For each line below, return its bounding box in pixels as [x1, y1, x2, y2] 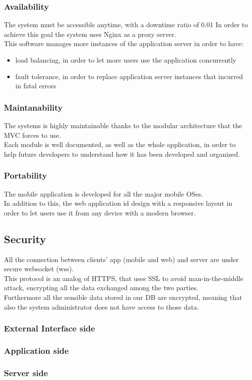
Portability [4, 169, 47, 182]
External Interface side [4, 322, 95, 334]
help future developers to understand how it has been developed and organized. [4, 149, 240, 159]
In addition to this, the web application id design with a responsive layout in [4, 198, 233, 208]
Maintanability [4, 101, 63, 113]
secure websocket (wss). [4, 264, 74, 274]
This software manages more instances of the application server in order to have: [4, 38, 244, 49]
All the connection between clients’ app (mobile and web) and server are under [4, 254, 239, 264]
